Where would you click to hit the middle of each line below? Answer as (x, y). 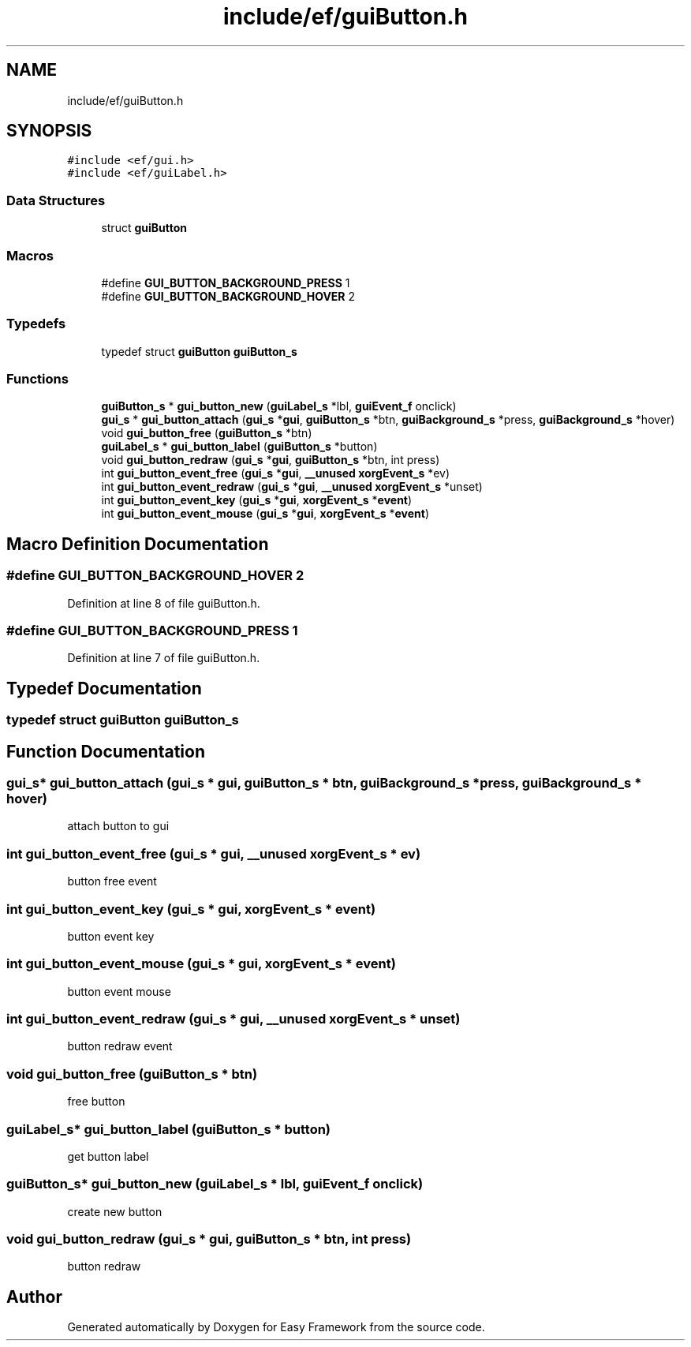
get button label (108, 1156)
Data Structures (56, 200)
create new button (115, 1211)
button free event (112, 881)
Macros (30, 255)
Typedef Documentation (104, 688)
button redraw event (120, 1046)
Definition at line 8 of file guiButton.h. (164, 603)
